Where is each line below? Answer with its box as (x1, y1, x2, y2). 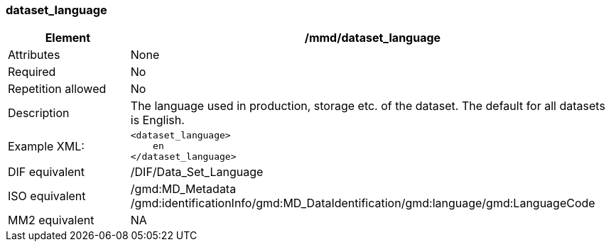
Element (45, 31, 91, 45)
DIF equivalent (8, 165, 85, 180)
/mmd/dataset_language (304, 31, 441, 45)
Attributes (8, 48, 60, 62)
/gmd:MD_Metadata (130, 182, 237, 197)
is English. (130, 113, 185, 128)
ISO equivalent (8, 189, 86, 204)
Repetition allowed (8, 82, 107, 97)
